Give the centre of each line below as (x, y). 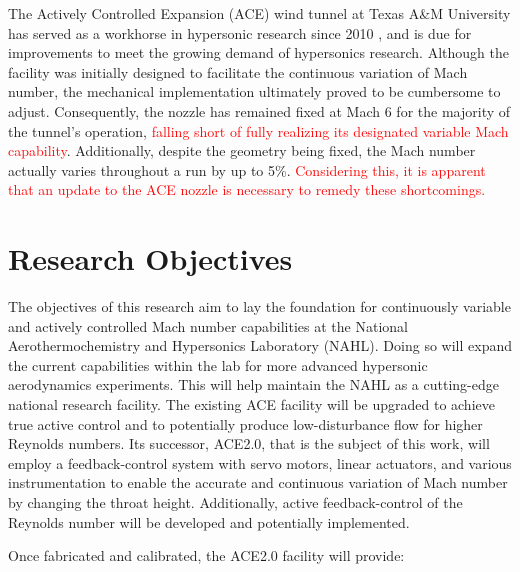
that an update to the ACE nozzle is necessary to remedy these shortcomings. (247, 189)
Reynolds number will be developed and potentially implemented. (209, 521)
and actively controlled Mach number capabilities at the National (208, 325)
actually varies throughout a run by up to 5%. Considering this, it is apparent (247, 169)
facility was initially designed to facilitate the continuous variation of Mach (238, 71)
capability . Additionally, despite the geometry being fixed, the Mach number (242, 150)
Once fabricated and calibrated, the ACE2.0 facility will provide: (206, 555)
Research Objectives (150, 258)
